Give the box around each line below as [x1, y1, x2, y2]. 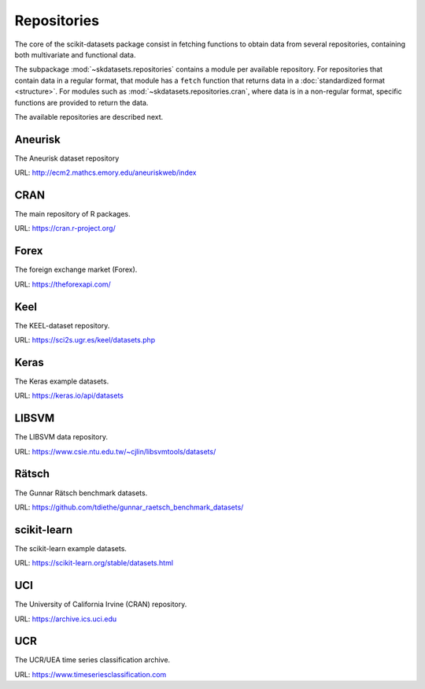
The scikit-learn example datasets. [14, 543, 128, 553]
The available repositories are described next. [14, 112, 164, 121]
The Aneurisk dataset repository [14, 154, 120, 163]
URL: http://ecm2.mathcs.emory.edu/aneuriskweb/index [14, 168, 197, 177]
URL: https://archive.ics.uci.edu [14, 614, 117, 624]
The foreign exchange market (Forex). [14, 265, 138, 275]
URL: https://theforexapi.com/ [14, 280, 112, 289]
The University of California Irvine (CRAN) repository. [14, 599, 187, 609]
